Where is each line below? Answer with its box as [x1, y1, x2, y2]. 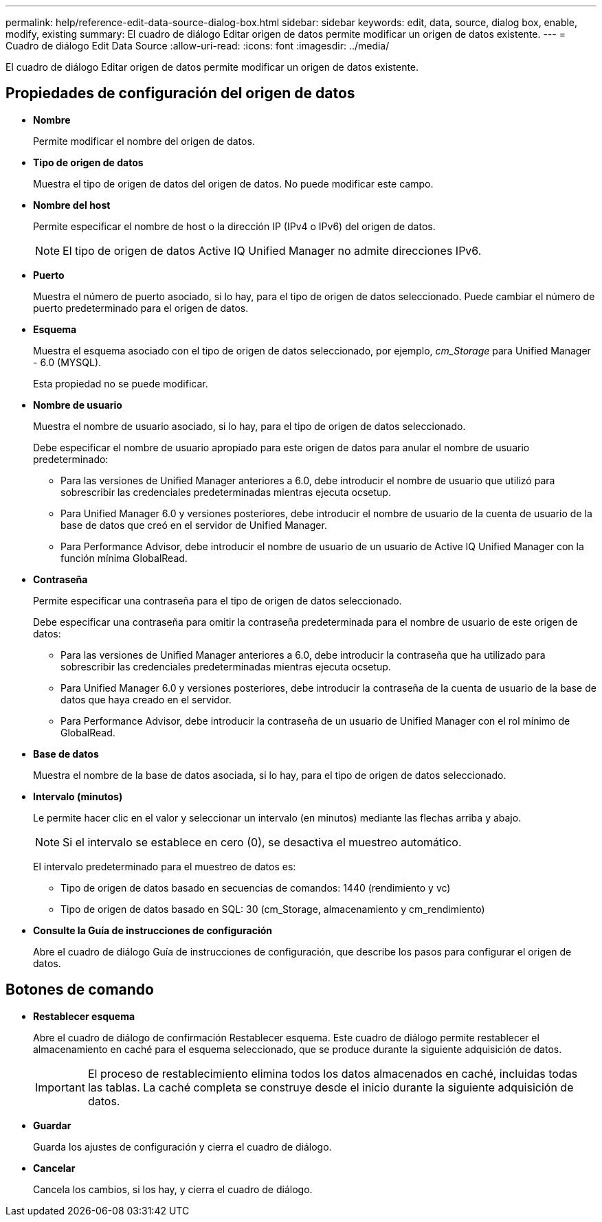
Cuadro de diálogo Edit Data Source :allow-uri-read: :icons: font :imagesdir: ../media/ [5, 40, 390, 52]
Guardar [33, 1119, 71, 1131]
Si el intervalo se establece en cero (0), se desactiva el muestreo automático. [63, 835, 462, 849]
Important [35, 1080, 85, 1094]
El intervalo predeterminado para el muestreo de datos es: [33, 860, 296, 872]
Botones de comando [5, 981, 154, 999]
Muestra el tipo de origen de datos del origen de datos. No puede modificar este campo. [33, 177, 434, 190]
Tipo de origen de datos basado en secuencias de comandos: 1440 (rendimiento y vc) [60, 881, 451, 894]
